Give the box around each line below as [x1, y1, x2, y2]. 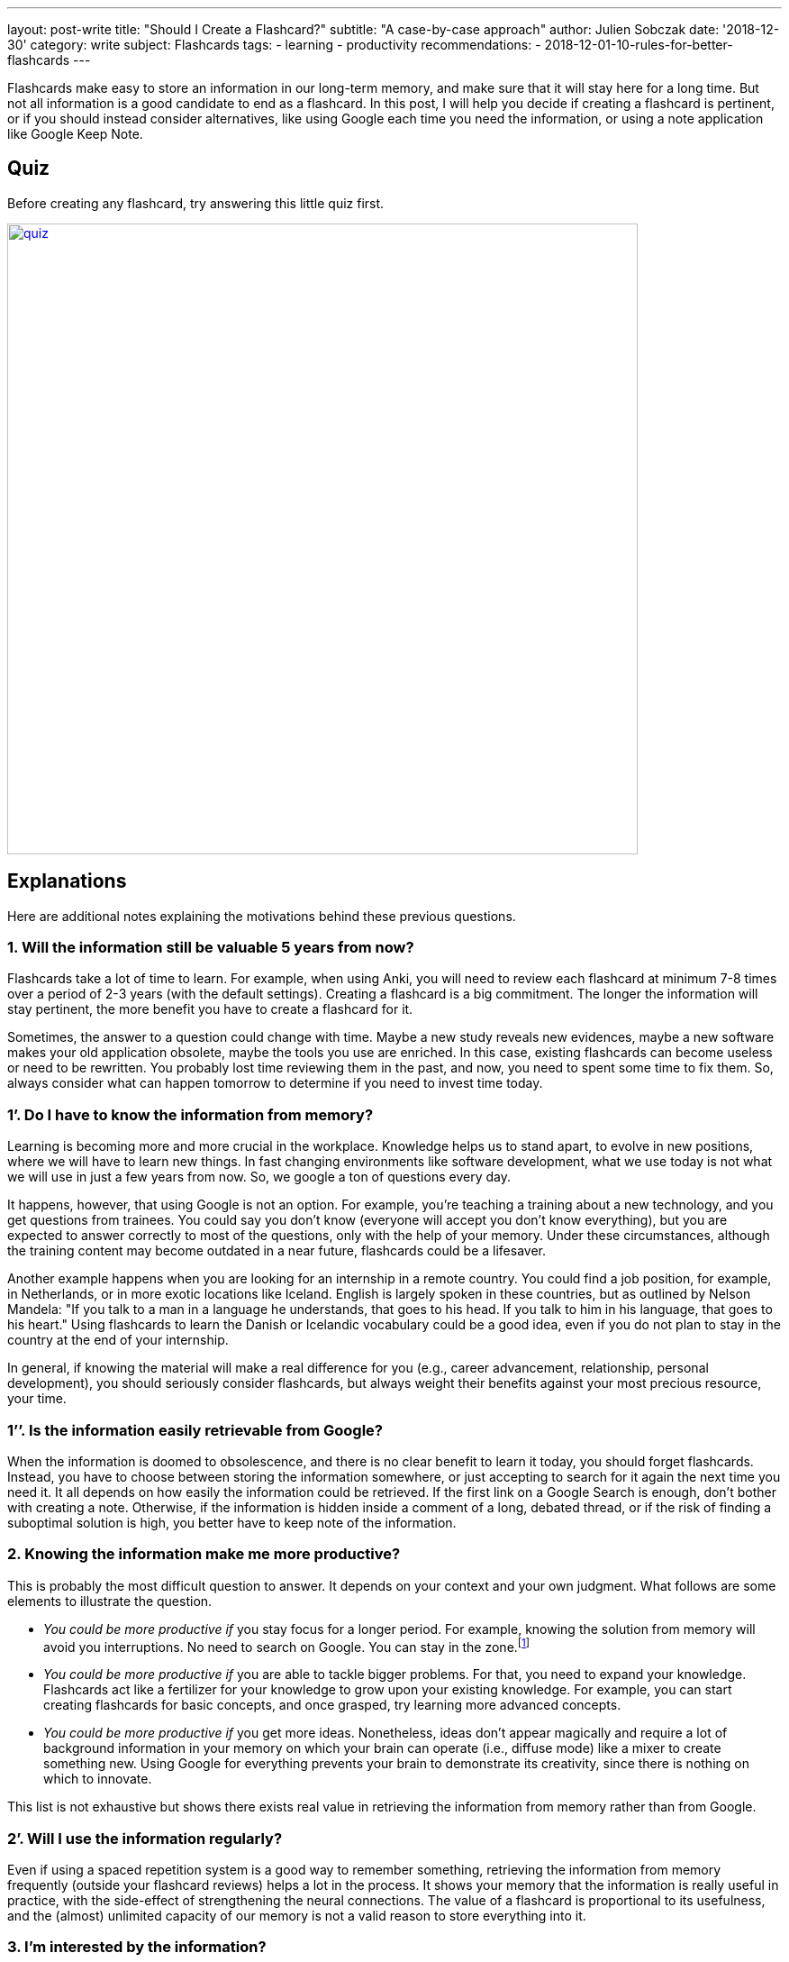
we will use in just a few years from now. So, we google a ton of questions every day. [7, 1169, 511, 1185]
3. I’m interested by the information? [7, 1938, 267, 1957]
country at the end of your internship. [7, 1332, 229, 1348]
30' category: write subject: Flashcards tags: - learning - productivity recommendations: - [7, 37, 541, 52]
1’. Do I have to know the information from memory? [7, 1105, 374, 1124]
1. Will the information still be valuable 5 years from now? [7, 938, 414, 957]
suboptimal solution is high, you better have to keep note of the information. [7, 1514, 457, 1530]
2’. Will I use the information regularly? [7, 1829, 283, 1848]
